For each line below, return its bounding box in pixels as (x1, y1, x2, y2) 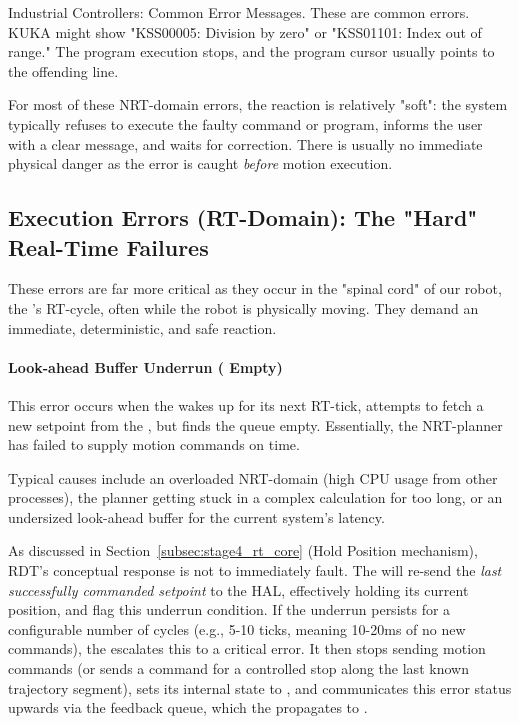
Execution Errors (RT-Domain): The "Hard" (8, 202, 478, 233)
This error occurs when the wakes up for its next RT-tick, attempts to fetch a (8, 394, 484, 415)
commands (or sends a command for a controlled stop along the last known (8, 658, 469, 679)
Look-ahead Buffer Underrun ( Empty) (8, 356, 283, 377)
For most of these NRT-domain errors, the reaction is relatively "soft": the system (8, 94, 508, 115)
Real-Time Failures (8, 231, 209, 262)
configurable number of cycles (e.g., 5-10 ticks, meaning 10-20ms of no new (8, 618, 466, 639)
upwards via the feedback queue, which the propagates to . (8, 697, 368, 718)
